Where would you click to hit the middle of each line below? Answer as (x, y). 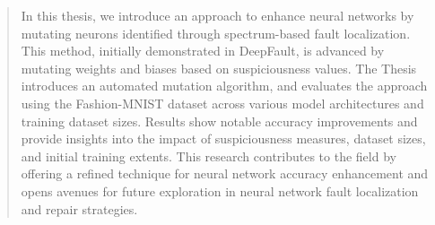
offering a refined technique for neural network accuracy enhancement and (225, 173)
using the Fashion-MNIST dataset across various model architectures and (222, 103)
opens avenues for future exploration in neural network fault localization (220, 190)
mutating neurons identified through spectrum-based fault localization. (216, 33)
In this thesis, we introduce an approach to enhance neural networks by (217, 15)
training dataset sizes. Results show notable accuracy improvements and (219, 121)
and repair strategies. (79, 208)
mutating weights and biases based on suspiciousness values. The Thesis (219, 68)
